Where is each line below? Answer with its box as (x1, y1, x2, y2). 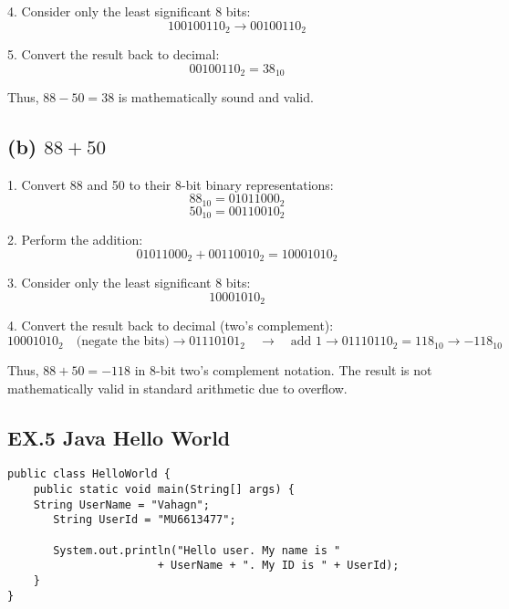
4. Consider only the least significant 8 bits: (7, 2, 251, 20)
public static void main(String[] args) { (33, 483, 295, 497)
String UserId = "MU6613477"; (53, 513, 236, 527)
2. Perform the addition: (7, 230, 143, 249)
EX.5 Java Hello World (7, 423, 231, 451)
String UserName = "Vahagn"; (33, 498, 210, 511)
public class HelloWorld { (7, 467, 171, 481)
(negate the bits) (76, 335, 170, 349)
